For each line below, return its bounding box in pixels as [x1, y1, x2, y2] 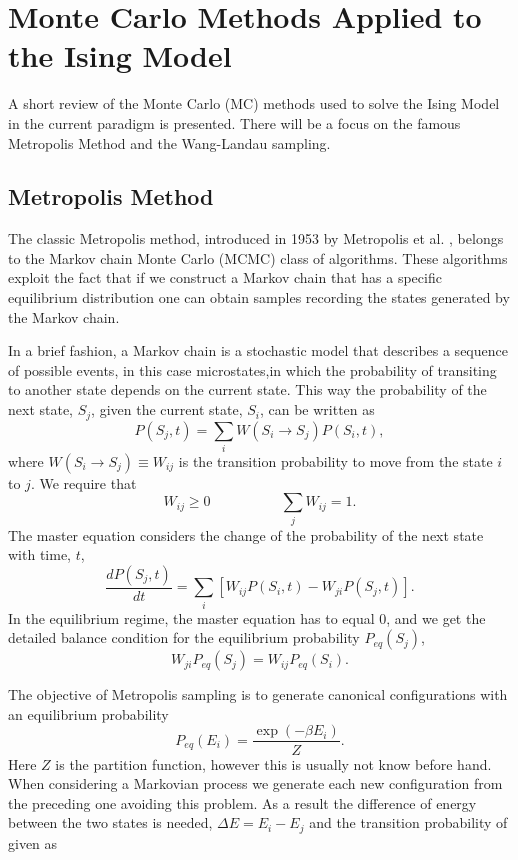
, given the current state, [91, 399, 243, 420]
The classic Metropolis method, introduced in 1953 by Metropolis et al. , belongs [8, 228, 504, 249]
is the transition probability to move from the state [178, 450, 493, 471]
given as [8, 832, 58, 853]
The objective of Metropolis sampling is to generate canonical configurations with [8, 684, 508, 705]
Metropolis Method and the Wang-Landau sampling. [8, 132, 331, 153]
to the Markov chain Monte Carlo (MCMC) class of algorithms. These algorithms [8, 247, 508, 268]
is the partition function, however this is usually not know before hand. [55, 753, 492, 774]
